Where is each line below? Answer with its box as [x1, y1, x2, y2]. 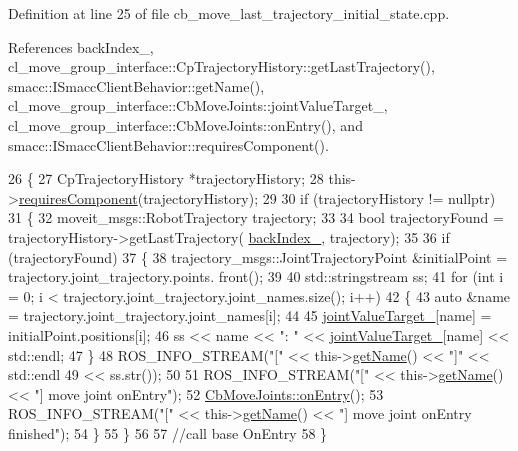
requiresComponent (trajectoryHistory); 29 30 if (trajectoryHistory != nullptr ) [18, 187, 496, 208]
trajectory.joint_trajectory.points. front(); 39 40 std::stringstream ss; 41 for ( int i [8, 266, 504, 287]
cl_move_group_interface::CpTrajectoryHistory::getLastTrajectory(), [8, 56, 435, 77]
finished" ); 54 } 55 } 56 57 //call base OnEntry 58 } [8, 422, 328, 443]
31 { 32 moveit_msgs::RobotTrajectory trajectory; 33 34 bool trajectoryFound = [8, 207, 504, 228]
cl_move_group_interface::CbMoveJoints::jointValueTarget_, [8, 95, 388, 116]
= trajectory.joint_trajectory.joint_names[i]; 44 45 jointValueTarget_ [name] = [8, 305, 492, 326]
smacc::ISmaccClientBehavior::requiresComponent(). [8, 134, 329, 155]
